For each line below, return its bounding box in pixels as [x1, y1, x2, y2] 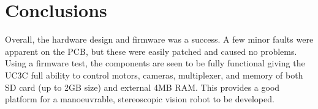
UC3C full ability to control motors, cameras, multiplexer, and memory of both [5, 68, 303, 81]
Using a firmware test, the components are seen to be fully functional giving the [5, 57, 305, 69]
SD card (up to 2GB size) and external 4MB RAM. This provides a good [5, 80, 280, 93]
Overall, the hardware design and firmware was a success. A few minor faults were [5, 33, 314, 46]
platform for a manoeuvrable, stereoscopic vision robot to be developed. [5, 93, 274, 105]
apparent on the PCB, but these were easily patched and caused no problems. [5, 44, 297, 57]
